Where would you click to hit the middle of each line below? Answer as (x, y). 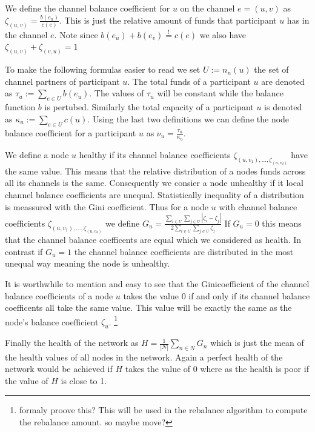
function (20, 107)
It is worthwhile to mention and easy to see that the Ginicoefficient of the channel (157, 283)
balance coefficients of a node (59, 295)
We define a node (37, 154)
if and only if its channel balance (249, 295)
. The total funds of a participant (189, 81)
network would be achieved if (59, 369)
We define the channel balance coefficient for (88, 8)
